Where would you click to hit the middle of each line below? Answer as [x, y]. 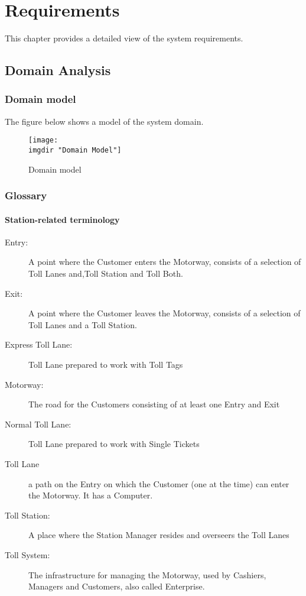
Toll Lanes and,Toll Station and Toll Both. [106, 273]
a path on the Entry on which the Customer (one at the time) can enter [159, 483]
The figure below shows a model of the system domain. [104, 121]
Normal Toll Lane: [38, 424]
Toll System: [27, 554]
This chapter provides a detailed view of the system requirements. [124, 38]
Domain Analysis [58, 70]
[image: [43, 140]
